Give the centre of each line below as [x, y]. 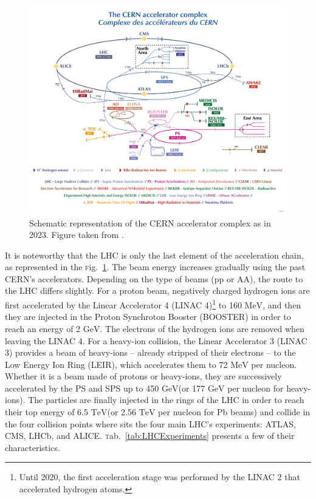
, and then [282, 304]
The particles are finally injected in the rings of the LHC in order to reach [166, 400]
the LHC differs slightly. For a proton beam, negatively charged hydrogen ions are [157, 290]
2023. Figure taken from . [77, 235]
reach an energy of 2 [43, 328]
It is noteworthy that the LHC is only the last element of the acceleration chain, [154, 255]
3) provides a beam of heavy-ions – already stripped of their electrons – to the [150, 352]
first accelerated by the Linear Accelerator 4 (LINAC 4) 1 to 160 [123, 304]
